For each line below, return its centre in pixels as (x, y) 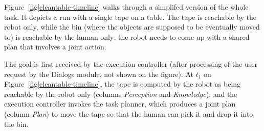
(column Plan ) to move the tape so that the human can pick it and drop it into (129, 113)
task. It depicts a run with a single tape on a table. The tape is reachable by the (130, 17)
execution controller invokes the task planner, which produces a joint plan (120, 104)
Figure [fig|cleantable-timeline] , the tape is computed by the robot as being (123, 84)
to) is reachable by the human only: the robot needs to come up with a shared (127, 36)
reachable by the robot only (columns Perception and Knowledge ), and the (121, 94)
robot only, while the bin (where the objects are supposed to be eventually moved (132, 27)
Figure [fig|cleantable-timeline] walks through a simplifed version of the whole (126, 7)
